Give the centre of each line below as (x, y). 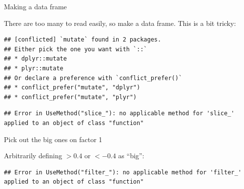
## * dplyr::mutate (35, 59)
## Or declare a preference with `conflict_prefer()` (93, 78)
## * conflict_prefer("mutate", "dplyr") (72, 88)
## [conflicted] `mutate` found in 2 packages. (83, 40)
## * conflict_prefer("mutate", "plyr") (71, 97)
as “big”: (131, 156)
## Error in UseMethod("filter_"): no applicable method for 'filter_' (123, 172)
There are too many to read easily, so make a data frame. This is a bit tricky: (120, 23)
